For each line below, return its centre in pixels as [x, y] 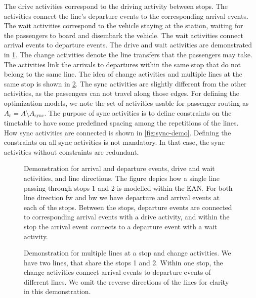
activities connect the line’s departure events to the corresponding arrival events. [126, 16]
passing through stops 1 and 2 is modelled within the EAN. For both [128, 188]
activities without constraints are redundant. [71, 151]
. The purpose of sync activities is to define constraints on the [138, 112]
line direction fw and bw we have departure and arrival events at [122, 197]
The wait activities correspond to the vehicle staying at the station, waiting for [124, 25]
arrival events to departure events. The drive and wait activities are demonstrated [128, 45]
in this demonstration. [57, 291]
